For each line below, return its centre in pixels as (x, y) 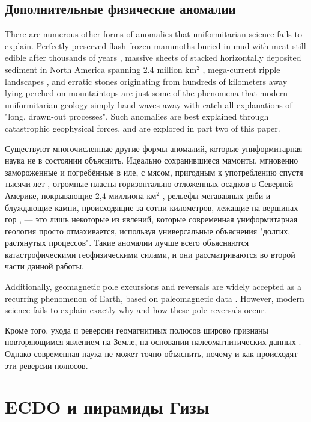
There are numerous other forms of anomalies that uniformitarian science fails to (153, 34)
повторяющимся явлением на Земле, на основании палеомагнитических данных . (153, 342)
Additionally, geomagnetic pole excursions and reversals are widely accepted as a (153, 286)
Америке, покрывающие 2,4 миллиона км (81, 195)
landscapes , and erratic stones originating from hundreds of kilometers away (146, 81)
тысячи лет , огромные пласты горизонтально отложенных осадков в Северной (149, 184)
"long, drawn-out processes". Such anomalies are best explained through (137, 116)
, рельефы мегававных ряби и (216, 195)
